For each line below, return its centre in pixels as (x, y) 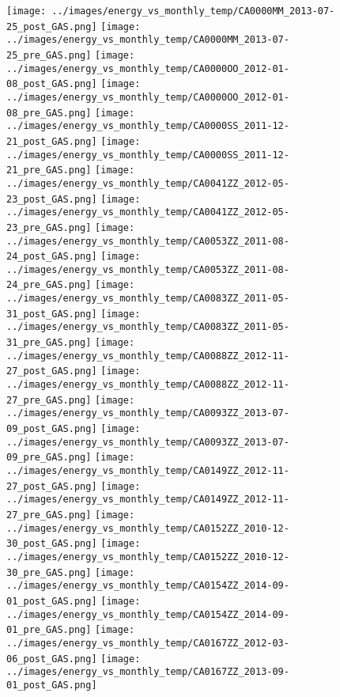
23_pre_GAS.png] (49, 227)
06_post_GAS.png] (52, 659)
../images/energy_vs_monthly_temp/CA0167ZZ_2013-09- (148, 672)
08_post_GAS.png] (52, 84)
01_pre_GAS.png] (49, 630)
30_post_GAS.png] (52, 544)
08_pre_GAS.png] (49, 113)
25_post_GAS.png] (52, 27)
